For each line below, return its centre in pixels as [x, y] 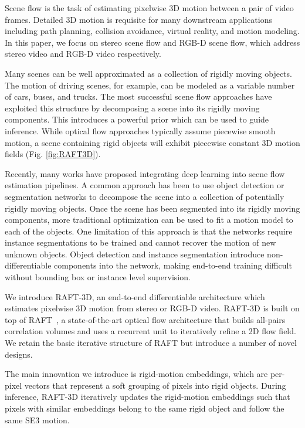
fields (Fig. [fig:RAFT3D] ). [53, 154]
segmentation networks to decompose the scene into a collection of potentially [145, 196]
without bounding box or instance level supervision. [98, 277]
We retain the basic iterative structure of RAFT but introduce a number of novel [151, 343]
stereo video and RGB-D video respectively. [83, 54]
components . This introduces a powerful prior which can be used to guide [137, 119]
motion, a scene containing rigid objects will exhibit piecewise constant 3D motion [152, 142]
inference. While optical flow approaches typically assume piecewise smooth [140, 130]
